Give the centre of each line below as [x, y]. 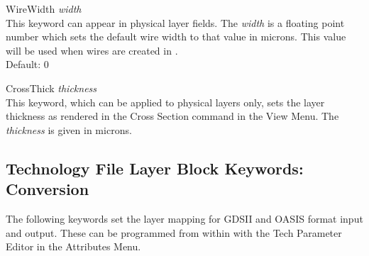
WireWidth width [44, 9]
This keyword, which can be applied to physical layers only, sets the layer [165, 102]
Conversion [48, 189]
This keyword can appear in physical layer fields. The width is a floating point [175, 22]
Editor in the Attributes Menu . [73, 246]
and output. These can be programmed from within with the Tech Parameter [174, 232]
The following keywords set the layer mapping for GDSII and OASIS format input [184, 218]
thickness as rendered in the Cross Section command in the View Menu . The [172, 116]
